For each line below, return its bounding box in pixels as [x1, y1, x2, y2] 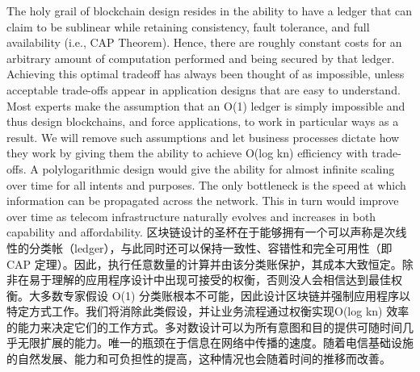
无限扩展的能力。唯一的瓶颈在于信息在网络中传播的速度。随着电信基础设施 [17, 334, 414, 351]
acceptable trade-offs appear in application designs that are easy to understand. [6, 81, 401, 98]
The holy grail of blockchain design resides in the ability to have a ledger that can [6, 2, 413, 19]
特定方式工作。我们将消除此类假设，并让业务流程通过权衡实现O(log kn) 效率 [6, 303, 409, 320]
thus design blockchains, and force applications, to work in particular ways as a [6, 113, 399, 130]
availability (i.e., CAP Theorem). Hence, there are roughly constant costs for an [6, 34, 402, 51]
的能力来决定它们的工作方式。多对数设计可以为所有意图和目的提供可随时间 [6, 318, 402, 335]
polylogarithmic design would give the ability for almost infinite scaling [42, 160, 395, 177]
